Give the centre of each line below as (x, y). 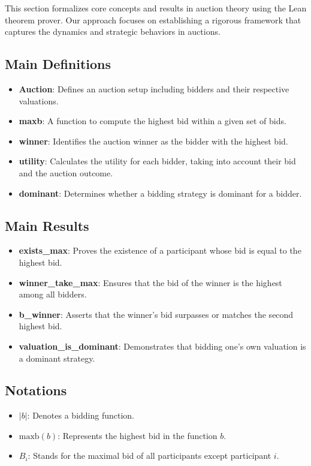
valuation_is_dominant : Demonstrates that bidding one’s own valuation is (162, 346)
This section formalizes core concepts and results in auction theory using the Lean (156, 8)
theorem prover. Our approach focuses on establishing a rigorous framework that (153, 19)
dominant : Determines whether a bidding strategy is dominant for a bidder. (160, 193)
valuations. (39, 100)
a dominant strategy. (57, 358)
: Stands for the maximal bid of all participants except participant (150, 456)
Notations (36, 390)
